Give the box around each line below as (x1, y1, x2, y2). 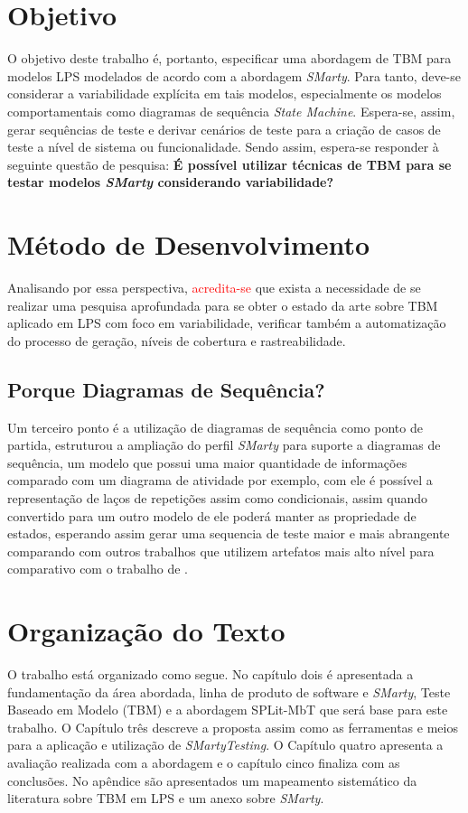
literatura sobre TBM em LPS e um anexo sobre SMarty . (7, 789, 324, 808)
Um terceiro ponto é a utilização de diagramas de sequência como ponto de (7, 417, 423, 436)
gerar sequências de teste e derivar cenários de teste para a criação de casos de (7, 119, 441, 138)
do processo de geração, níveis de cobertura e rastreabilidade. (7, 331, 346, 350)
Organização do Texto (7, 612, 285, 649)
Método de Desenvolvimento (7, 226, 370, 263)
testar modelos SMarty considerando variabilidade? (7, 173, 334, 192)
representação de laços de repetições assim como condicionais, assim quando (7, 488, 427, 507)
